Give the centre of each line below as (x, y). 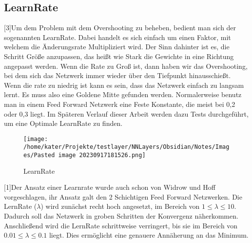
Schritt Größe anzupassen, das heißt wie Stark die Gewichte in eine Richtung (119, 56)
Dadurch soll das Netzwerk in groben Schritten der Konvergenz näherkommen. (121, 216)
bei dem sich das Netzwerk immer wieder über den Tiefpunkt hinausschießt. (117, 75)
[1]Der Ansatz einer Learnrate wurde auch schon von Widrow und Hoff (110, 187)
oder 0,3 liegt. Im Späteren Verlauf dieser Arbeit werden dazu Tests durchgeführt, (126, 113)
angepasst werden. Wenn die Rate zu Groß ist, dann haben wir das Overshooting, (126, 66)
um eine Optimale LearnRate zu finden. (63, 123)
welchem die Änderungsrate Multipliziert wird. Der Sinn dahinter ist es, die (117, 47)
